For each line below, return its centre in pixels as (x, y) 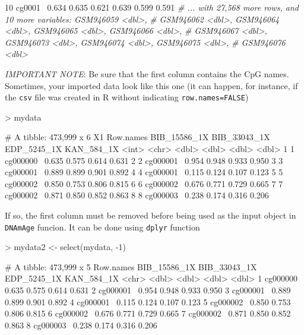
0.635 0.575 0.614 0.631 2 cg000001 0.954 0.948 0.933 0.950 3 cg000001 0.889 (148, 290)
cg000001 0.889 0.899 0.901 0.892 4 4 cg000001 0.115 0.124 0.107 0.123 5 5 (144, 172)
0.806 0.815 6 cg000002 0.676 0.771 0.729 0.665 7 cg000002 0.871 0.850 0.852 (148, 313)
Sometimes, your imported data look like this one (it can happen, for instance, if (151, 85)
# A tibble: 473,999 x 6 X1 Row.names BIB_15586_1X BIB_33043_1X (137, 137)
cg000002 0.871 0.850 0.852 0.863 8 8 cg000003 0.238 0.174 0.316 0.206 (137, 195)
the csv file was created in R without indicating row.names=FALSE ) (127, 97)
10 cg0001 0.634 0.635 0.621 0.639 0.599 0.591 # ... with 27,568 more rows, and (152, 7)
